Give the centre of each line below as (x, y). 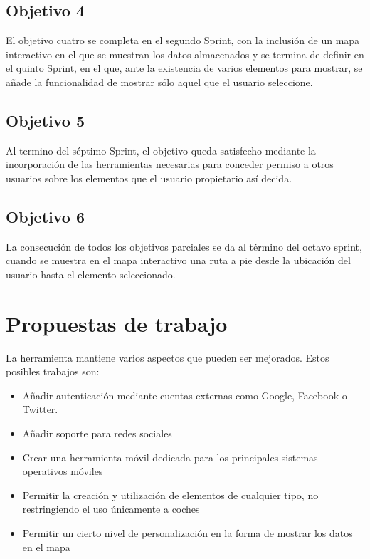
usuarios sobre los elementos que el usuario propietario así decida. (149, 178)
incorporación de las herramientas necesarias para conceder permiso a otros (170, 164)
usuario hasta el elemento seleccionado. (91, 274)
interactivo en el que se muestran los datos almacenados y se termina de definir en (185, 54)
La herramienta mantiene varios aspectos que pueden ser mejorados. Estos (168, 357)
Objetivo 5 (46, 120)
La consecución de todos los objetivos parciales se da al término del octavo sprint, (184, 246)
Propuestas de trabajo (117, 323)
